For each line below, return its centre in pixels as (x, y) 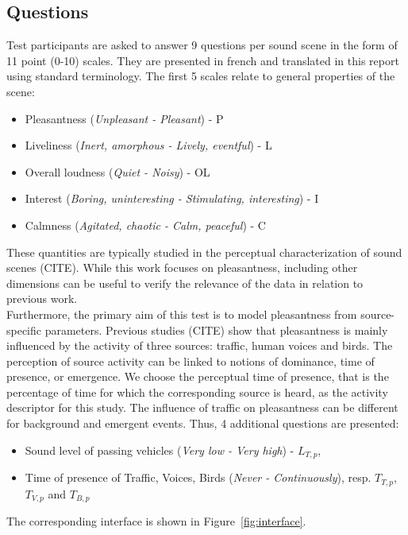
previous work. (42, 299)
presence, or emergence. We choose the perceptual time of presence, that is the (198, 376)
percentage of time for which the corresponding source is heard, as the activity (197, 392)
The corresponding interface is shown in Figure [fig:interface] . (156, 521)
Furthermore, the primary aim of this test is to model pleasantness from (182, 314)
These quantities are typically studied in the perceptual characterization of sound (204, 252)
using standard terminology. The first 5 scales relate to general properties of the (201, 76)
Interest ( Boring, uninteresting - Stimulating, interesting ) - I (172, 198)
